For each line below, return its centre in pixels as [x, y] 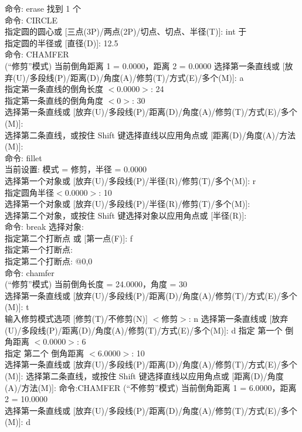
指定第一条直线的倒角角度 [54, 100]
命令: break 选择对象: [44, 227]
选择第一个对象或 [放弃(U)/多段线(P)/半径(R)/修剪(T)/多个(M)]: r [130, 180]
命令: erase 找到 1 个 [43, 8]
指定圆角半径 [29, 192]
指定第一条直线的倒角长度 [54, 89]
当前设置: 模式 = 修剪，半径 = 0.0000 [76, 169]
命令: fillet [23, 157]
